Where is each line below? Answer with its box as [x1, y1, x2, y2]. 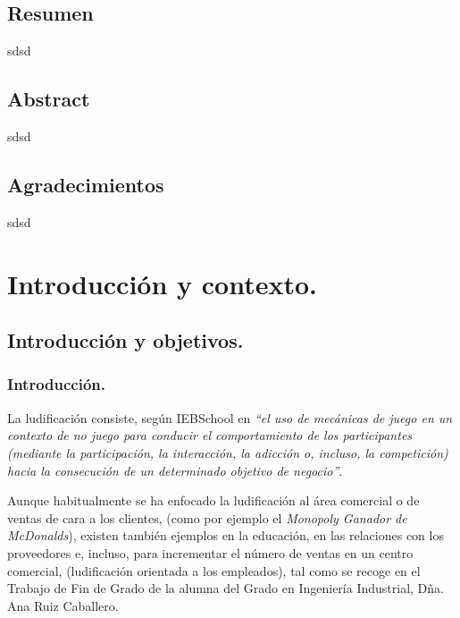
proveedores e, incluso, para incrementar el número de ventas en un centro [7, 543, 414, 562]
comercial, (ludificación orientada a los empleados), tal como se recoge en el [7, 561, 421, 580]
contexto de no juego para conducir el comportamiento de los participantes [7, 426, 413, 444]
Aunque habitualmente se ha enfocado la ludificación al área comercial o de [7, 491, 420, 510]
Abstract [7, 85, 90, 113]
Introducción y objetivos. [7, 326, 244, 354]
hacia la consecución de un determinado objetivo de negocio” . [7, 461, 343, 479]
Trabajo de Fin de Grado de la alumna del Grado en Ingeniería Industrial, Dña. [7, 579, 444, 597]
